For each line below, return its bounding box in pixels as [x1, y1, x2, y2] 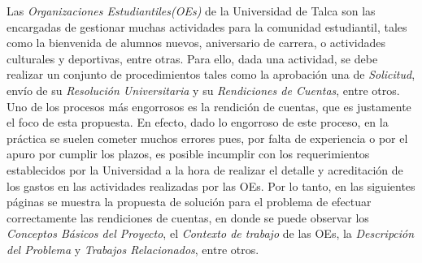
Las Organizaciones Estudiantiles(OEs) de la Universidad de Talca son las [7, 2, 376, 19]
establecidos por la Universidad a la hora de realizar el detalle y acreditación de [7, 161, 403, 178]
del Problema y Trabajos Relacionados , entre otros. [7, 240, 259, 257]
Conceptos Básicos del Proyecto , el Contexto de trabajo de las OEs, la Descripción [7, 225, 415, 242]
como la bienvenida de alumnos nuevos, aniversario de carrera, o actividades [7, 34, 385, 51]
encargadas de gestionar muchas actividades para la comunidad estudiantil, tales [7, 18, 407, 35]
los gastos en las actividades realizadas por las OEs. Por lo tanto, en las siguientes [7, 177, 415, 194]
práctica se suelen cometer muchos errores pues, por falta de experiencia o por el [7, 129, 408, 146]
